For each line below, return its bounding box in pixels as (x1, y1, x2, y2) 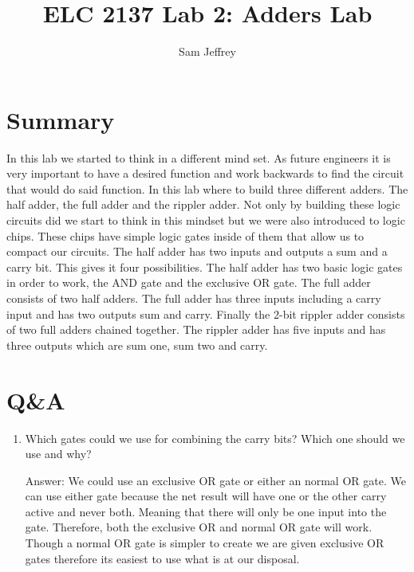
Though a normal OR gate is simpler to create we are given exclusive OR (25, 535, 384, 551)
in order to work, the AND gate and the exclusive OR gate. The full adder (6, 274, 371, 291)
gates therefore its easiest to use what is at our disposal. (25, 550, 300, 566)
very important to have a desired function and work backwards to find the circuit (6, 165, 404, 182)
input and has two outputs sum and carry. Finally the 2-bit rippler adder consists (6, 305, 405, 322)
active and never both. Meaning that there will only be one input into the (25, 503, 387, 519)
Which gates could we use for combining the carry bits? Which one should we (25, 429, 405, 446)
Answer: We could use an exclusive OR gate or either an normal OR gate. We (25, 472, 406, 488)
